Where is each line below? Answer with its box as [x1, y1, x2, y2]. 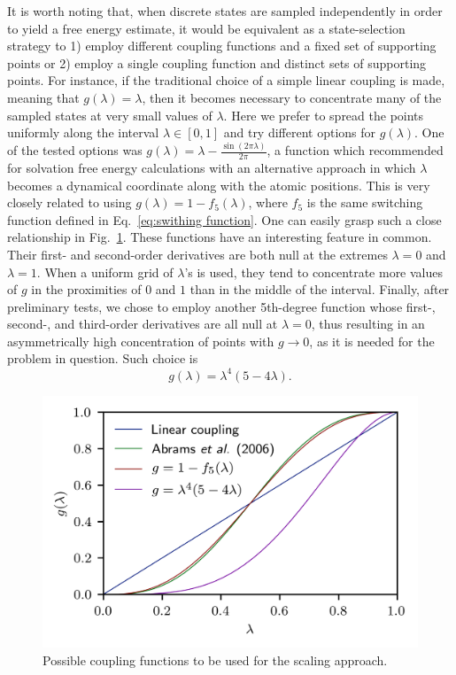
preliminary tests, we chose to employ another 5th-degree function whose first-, [7, 297, 436, 315]
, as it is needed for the [309, 331, 435, 350]
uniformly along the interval [7, 123, 159, 142]
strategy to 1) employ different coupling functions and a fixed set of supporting [7, 36, 437, 55]
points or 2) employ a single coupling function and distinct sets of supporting [7, 53, 427, 72]
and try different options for [223, 123, 376, 142]
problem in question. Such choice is [7, 349, 198, 368]
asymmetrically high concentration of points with [7, 331, 274, 350]
